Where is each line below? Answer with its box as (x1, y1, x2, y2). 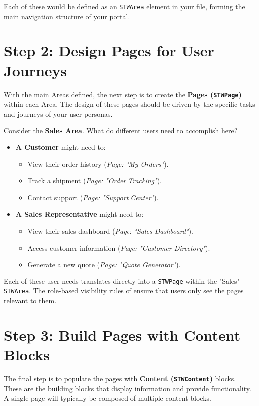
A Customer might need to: (15, 142, 106, 152)
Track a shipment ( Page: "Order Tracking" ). (27, 175, 162, 186)
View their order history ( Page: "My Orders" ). (27, 158, 169, 169)
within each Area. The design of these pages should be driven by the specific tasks (4, 99, 255, 109)
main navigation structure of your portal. (4, 11, 130, 21)
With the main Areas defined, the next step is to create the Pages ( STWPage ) (4, 89, 242, 99)
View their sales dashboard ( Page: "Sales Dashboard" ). (27, 225, 193, 236)
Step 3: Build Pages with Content (4, 324, 241, 345)
